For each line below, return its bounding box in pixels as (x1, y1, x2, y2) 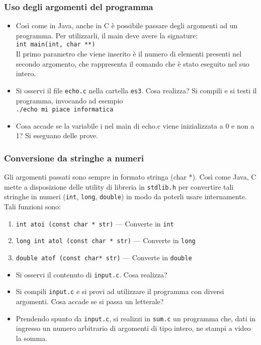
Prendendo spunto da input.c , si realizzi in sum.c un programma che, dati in (16, 313, 255, 323)
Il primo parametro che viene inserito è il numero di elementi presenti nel (16, 48, 242, 59)
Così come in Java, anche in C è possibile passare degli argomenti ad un (16, 20, 238, 31)
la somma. (16, 332, 48, 343)
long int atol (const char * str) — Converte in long (16, 235, 196, 246)
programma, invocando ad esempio (16, 95, 123, 105)
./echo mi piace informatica (16, 106, 114, 113)
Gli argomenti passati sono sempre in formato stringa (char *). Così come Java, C (4, 171, 256, 182)
